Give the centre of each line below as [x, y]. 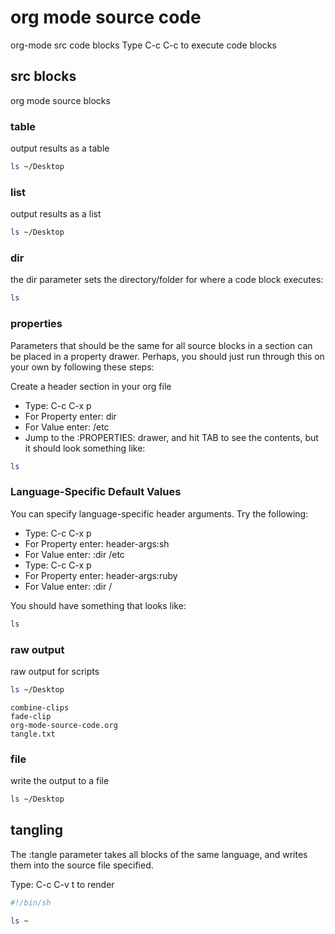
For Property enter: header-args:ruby [101, 575]
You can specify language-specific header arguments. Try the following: [159, 513]
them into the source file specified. [82, 865]
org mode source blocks [60, 100]
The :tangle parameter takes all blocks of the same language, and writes [159, 854]
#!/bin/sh [31, 902]
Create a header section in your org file [91, 386]
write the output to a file [60, 781]
